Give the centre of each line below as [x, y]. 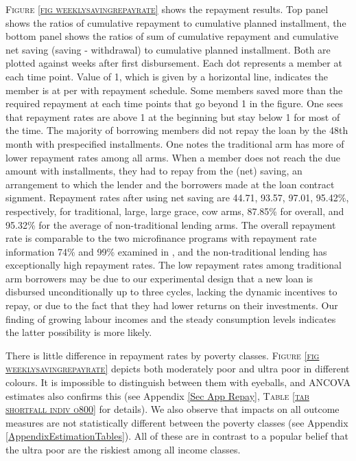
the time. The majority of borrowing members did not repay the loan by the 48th [177, 130]
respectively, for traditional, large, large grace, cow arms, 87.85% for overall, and [175, 211]
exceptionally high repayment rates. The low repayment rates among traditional [174, 265]
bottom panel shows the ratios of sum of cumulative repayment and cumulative [172, 36]
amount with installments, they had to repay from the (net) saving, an [154, 171]
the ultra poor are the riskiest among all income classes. [123, 449]
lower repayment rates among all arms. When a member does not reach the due [173, 157]
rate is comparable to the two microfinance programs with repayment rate [161, 238]
